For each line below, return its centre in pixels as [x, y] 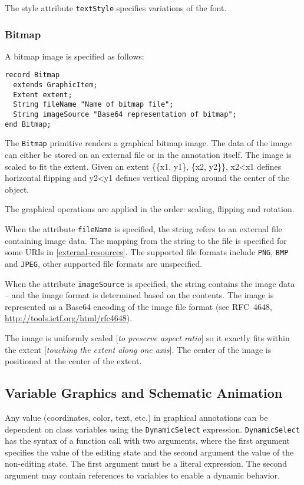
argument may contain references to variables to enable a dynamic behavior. [142, 475]
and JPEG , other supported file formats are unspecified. [104, 263]
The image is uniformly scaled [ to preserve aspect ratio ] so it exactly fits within [147, 338]
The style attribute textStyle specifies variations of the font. [116, 8]
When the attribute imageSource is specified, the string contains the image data [150, 283]
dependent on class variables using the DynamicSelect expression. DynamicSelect [152, 429]
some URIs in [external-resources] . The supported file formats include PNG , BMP [147, 252]
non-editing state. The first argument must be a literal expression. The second [146, 463]
